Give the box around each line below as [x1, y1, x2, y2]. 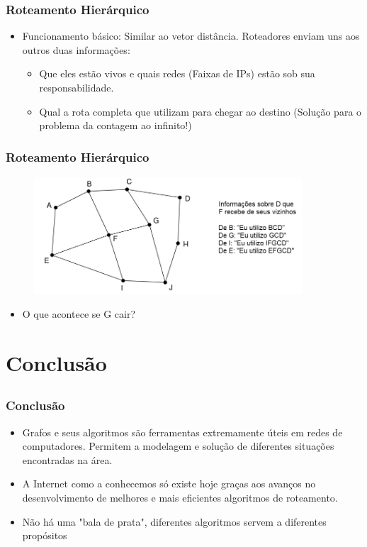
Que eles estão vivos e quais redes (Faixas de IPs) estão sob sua [39, 66, 315, 81]
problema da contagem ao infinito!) [39, 118, 192, 133]
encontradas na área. [22, 452, 113, 467]
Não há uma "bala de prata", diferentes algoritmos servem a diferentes [22, 514, 327, 529]
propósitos [22, 528, 67, 543]
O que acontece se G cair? [22, 306, 136, 321]
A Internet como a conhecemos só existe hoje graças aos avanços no [22, 476, 316, 491]
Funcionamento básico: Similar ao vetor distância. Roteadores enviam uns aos [22, 28, 360, 43]
